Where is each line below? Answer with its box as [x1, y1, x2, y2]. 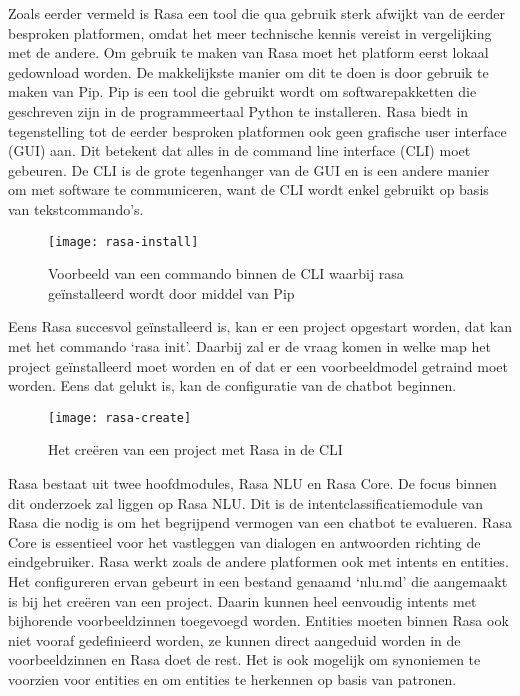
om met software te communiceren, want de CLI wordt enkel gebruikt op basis [8, 179, 489, 200]
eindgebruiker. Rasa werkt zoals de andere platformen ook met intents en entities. [8, 551, 509, 572]
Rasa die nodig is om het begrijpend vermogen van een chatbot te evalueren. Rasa [8, 512, 512, 533]
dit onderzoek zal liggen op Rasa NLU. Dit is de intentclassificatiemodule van [8, 492, 483, 513]
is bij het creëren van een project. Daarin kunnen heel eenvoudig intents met [8, 590, 477, 611]
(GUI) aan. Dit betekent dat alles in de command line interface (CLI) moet [8, 140, 471, 161]
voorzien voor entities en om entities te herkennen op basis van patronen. [8, 668, 457, 689]
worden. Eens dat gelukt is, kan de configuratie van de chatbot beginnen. [8, 375, 457, 396]
